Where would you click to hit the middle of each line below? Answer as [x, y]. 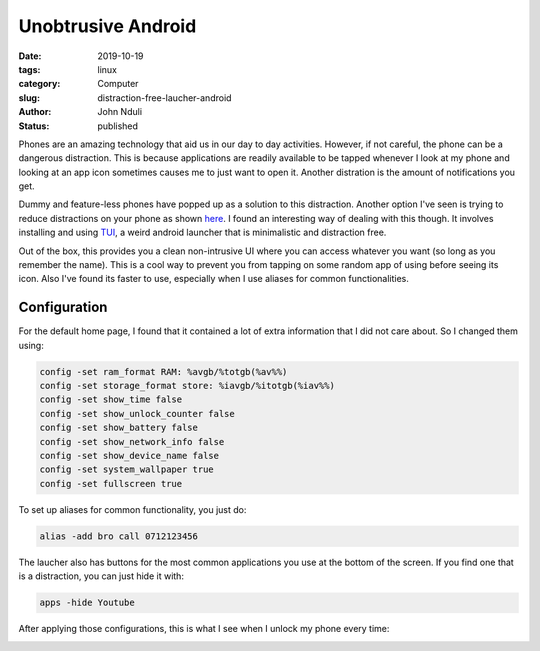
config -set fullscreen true [111, 483]
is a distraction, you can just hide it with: [101, 576]
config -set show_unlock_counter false [137, 413]
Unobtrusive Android [107, 26]
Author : [35, 112]
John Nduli [120, 112]
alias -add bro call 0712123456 [119, 536]
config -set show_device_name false [129, 456]
